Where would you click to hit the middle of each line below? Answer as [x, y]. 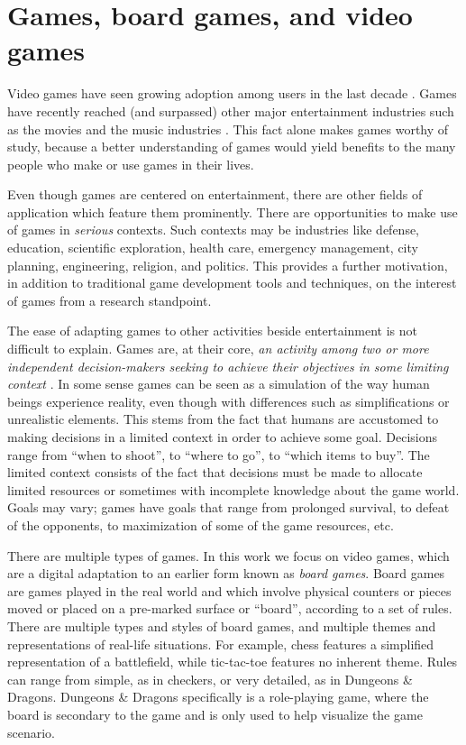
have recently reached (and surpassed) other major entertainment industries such [231, 110]
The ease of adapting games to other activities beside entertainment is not [213, 331]
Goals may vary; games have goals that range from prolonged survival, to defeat [228, 507]
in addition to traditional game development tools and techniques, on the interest [232, 283]
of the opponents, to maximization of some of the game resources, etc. [201, 524]
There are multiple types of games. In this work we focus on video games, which [228, 555]
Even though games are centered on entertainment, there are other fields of [215, 194]
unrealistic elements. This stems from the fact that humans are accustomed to [223, 419]
